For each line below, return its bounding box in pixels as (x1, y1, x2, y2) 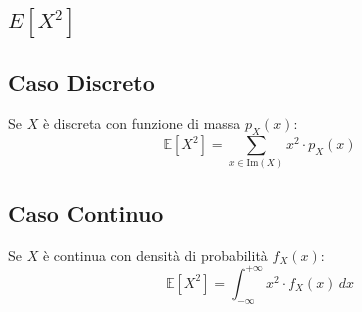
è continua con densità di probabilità (42, 244, 268, 265)
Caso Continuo (8, 197, 164, 228)
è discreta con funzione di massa (42, 113, 241, 134)
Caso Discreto (8, 66, 155, 97)
